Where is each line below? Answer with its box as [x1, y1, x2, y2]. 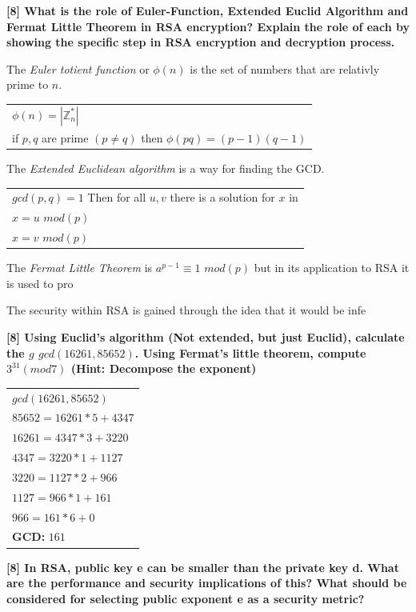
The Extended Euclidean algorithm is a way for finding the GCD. [6, 160, 325, 177]
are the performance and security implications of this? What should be [6, 574, 407, 591]
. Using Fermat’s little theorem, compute [134, 344, 366, 361]
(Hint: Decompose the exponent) [70, 360, 257, 377]
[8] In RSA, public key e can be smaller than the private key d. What [6, 558, 399, 575]
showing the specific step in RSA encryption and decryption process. [6, 34, 395, 50]
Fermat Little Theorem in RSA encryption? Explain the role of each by [6, 18, 410, 34]
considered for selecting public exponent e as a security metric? [6, 590, 365, 606]
